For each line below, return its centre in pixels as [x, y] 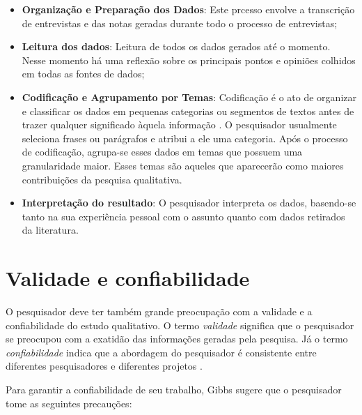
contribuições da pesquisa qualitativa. [102, 179]
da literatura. [50, 230]
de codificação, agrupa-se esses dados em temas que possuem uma [162, 152]
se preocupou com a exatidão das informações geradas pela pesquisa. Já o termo [177, 339]
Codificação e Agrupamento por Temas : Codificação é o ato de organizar [189, 97]
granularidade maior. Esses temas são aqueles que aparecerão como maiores [183, 165]
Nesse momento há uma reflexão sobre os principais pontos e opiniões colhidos [189, 60]
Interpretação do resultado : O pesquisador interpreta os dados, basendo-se [189, 203]
